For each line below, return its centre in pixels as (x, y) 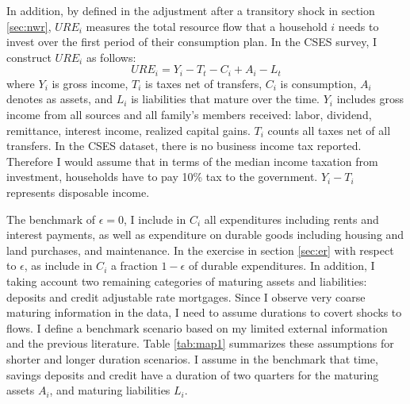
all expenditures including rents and (291, 219)
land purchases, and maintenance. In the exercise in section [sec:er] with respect (200, 250)
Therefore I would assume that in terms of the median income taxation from (192, 161)
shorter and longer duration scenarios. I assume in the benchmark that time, (192, 358)
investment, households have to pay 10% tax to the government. (162, 177)
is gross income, (90, 83)
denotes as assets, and (60, 99)
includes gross (370, 99)
